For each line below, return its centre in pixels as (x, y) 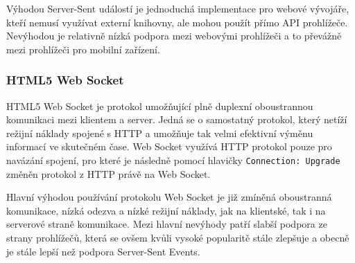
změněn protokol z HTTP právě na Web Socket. (109, 173)
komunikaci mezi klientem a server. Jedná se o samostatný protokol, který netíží (177, 119)
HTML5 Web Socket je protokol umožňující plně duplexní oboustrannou (160, 106)
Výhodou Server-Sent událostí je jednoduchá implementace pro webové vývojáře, (178, 8)
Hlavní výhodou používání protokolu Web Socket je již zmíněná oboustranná (169, 197)
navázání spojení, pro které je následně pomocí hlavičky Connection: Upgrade (173, 160)
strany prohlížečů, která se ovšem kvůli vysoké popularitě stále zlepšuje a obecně (178, 237)
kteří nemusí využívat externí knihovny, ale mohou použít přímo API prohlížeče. (177, 22)
